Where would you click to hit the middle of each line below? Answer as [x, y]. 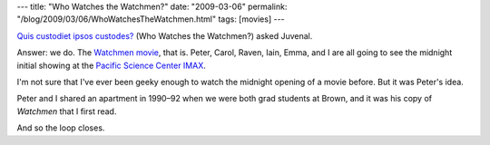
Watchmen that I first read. [67, 111]
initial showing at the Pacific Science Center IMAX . [111, 65]
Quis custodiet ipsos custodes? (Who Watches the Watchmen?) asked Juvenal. [165, 35]
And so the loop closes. [61, 128]
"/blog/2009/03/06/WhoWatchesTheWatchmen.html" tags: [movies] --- [151, 19]
